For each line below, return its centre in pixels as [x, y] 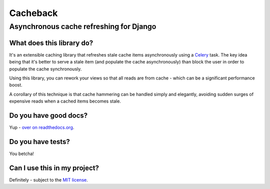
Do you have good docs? [48, 115]
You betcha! [22, 153]
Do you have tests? [39, 142]
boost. [16, 85]
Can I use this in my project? [54, 168]
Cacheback [33, 13]
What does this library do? [51, 43]
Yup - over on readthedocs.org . [42, 127]
